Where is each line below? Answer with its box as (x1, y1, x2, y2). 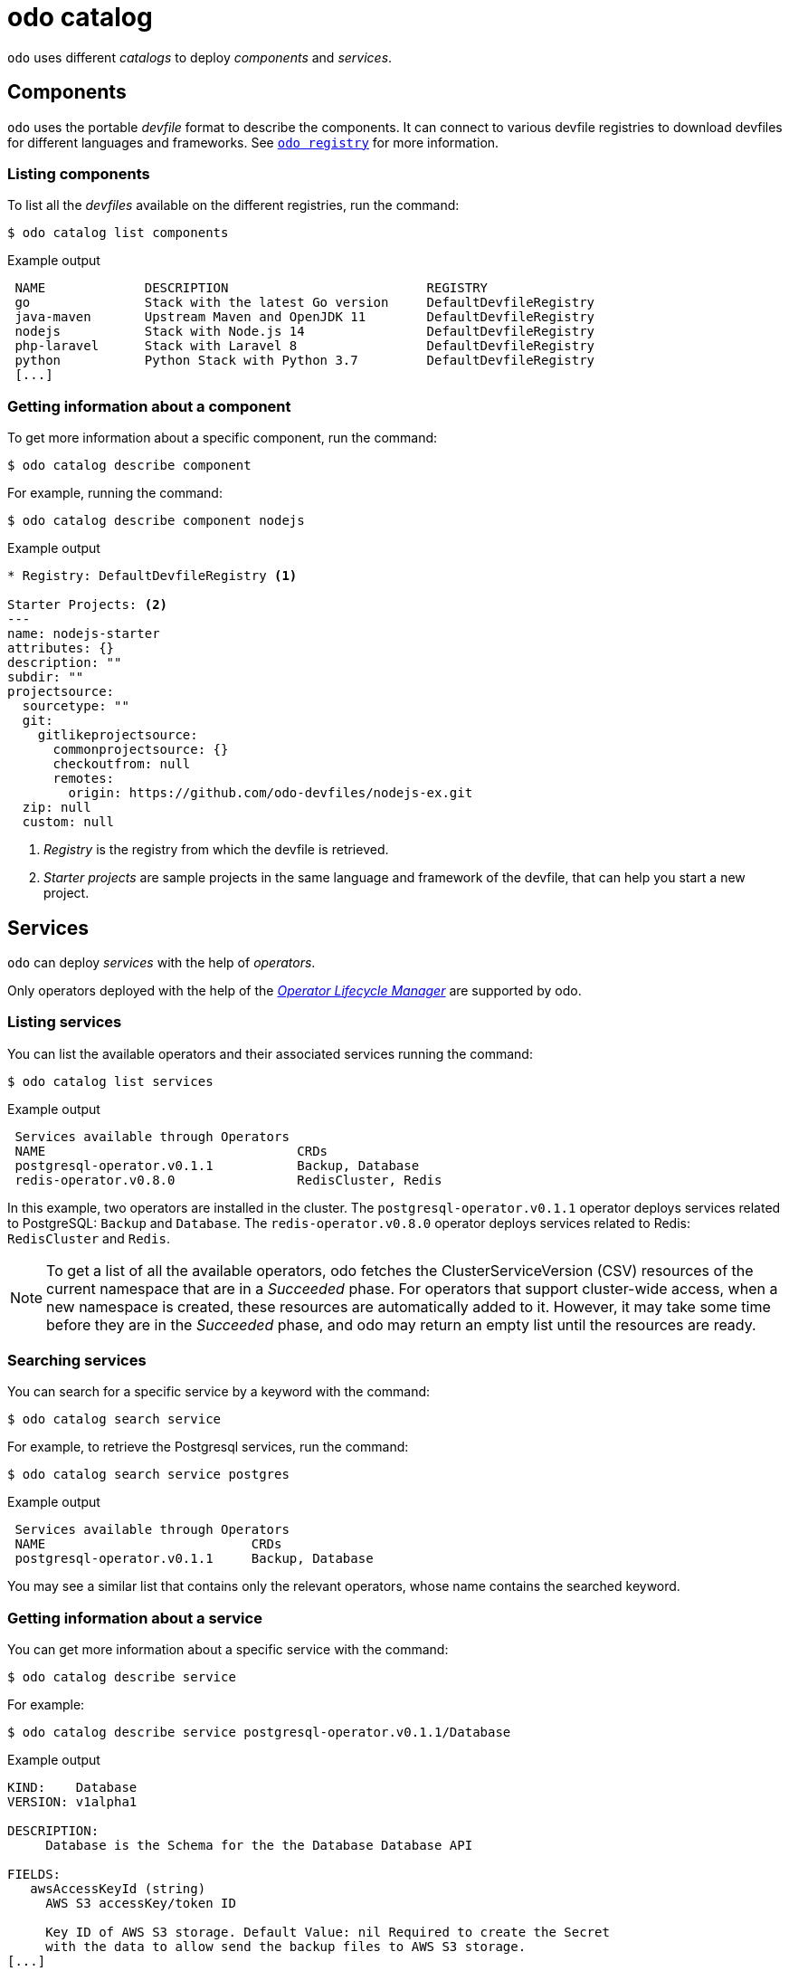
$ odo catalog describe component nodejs (7, 513, 305, 528)
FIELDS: (7, 1867, 62, 1882)
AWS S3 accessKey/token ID (45, 1896, 236, 1911)
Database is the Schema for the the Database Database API (45, 1838, 473, 1853)
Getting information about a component (7, 396, 291, 415)
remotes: (52, 771, 115, 786)
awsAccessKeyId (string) (30, 1881, 206, 1897)
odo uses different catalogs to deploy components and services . (7, 49, 393, 65)
